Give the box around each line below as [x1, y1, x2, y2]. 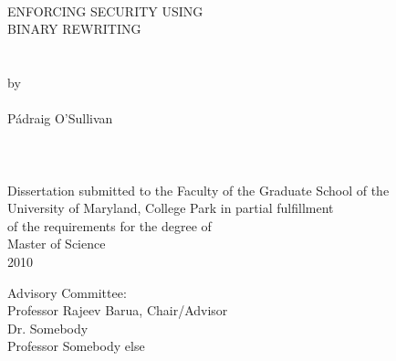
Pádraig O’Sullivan [7, 109, 113, 128]
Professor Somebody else [7, 336, 145, 356]
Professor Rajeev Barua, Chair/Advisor [7, 301, 228, 320]
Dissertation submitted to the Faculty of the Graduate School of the [7, 180, 390, 199]
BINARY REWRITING [7, 19, 141, 38]
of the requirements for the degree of [7, 216, 212, 235]
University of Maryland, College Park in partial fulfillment [7, 198, 334, 218]
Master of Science [7, 234, 106, 253]
